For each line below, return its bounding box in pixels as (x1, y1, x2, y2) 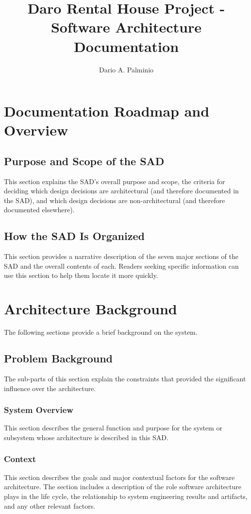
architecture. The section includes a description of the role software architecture (4, 481, 241, 492)
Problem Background (4, 351, 113, 366)
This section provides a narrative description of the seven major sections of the (4, 251, 238, 261)
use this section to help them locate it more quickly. (4, 270, 158, 280)
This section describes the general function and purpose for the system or (4, 423, 222, 433)
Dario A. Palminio (99, 64, 154, 74)
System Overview (4, 404, 73, 416)
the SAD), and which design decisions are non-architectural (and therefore (4, 195, 225, 205)
